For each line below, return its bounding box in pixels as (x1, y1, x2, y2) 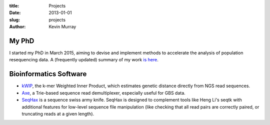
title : (9, 3, 19, 8)
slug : (9, 16, 20, 22)
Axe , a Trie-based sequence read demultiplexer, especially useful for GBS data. (21, 90, 186, 96)
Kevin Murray (48, 24, 76, 30)
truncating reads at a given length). (21, 111, 94, 117)
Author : (9, 24, 26, 30)
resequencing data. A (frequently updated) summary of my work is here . (9, 57, 158, 63)
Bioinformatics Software (9, 70, 87, 78)
